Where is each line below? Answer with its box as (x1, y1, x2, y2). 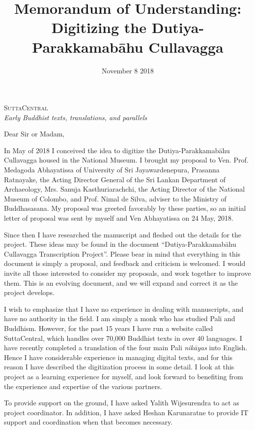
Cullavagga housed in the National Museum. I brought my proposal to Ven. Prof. (4, 155, 249, 165)
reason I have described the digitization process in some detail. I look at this (4, 362, 234, 372)
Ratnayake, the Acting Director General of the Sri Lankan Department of (4, 174, 226, 184)
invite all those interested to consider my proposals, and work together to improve (4, 268, 251, 278)
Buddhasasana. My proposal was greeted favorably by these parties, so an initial (4, 203, 246, 213)
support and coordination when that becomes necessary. (4, 417, 173, 427)
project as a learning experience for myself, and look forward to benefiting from (4, 371, 243, 381)
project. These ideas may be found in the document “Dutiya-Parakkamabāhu (4, 239, 236, 249)
